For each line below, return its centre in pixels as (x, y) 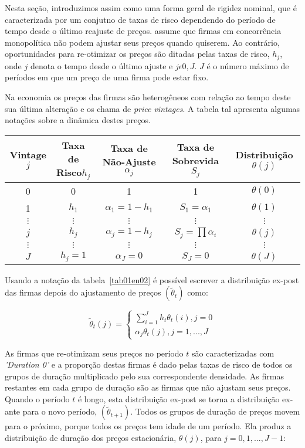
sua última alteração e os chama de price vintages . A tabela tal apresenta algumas (152, 108)
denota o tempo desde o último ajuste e (101, 65)
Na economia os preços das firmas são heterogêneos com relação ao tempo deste (148, 97)
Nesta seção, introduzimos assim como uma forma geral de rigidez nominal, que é (151, 8)
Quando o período (37, 398)
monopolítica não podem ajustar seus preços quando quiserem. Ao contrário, (142, 42)
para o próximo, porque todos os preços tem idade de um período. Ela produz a (148, 426)
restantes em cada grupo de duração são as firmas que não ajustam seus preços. (148, 387)
